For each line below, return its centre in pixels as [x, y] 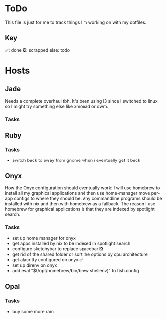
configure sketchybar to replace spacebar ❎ [58, 249]
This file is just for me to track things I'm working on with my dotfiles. [76, 22]
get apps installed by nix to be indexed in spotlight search [71, 243]
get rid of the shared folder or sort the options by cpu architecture [80, 254]
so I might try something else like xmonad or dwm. [57, 106]
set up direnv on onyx [35, 265]
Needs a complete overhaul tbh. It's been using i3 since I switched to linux [81, 101]
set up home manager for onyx [44, 238]
